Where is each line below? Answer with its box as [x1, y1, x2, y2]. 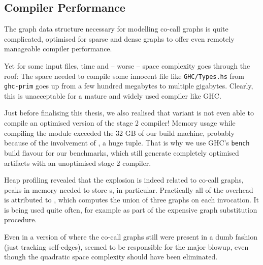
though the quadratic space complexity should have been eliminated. [4, 251, 218, 262]
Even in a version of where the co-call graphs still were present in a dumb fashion [4, 231, 257, 242]
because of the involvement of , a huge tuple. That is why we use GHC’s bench [4, 137, 250, 148]
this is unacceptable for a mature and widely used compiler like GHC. [4, 90, 221, 101]
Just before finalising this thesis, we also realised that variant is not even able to [4, 107, 254, 118]
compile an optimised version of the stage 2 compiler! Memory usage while [4, 117, 236, 128]
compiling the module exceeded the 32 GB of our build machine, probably [4, 127, 235, 138]
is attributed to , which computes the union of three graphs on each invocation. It [4, 194, 259, 205]
